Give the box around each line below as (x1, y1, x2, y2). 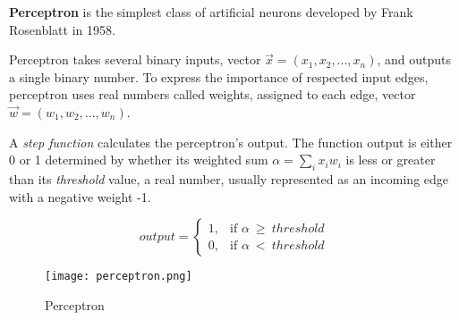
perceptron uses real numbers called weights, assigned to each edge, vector (9, 85, 416, 104)
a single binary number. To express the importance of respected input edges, (9, 67, 429, 86)
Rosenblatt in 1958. (9, 20, 115, 38)
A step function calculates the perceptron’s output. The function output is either (9, 132, 453, 151)
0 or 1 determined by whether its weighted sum (9, 150, 268, 169)
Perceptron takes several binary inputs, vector (9, 50, 261, 69)
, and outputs (377, 50, 452, 69)
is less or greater (345, 150, 436, 169)
